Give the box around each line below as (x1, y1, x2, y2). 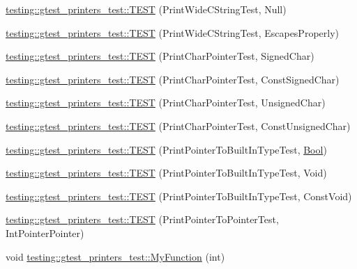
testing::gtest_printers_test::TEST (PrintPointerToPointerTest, (6, 212, 279, 227)
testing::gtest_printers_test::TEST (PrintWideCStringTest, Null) (6, 2, 287, 16)
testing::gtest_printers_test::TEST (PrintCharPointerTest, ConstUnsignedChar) (6, 118, 351, 133)
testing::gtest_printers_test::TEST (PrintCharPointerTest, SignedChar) (6, 49, 314, 63)
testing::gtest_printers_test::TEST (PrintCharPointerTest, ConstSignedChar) (6, 72, 340, 86)
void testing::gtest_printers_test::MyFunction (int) (6, 249, 225, 263)
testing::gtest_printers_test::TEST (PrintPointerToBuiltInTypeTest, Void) (6, 165, 327, 180)
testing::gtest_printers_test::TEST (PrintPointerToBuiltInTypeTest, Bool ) (6, 142, 327, 156)
